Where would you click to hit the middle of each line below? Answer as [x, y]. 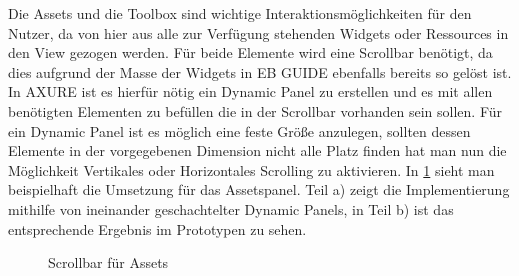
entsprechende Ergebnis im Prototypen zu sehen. [157, 228]
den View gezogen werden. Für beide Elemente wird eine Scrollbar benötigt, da [250, 52]
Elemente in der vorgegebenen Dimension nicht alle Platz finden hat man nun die [257, 150]
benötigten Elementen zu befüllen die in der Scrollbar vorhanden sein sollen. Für [255, 110]
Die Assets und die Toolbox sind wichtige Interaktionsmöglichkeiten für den [240, 13]
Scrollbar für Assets [108, 262]
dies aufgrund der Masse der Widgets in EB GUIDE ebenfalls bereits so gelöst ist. [260, 71]
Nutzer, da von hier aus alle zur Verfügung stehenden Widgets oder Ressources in [258, 32]
